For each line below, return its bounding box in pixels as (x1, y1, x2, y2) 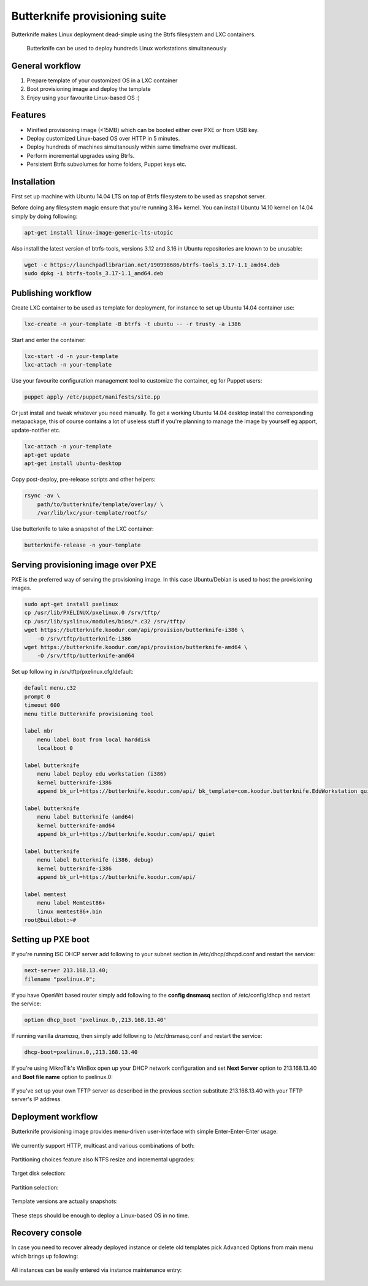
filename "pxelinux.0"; (24, 975, 96, 983)
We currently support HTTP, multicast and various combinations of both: (11, 1142, 195, 1149)
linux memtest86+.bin (37, 908, 102, 915)
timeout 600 (24, 702, 61, 709)
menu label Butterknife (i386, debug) (37, 857, 154, 863)
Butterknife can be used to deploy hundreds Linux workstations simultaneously (26, 44, 227, 52)
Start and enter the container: (11, 336, 86, 343)
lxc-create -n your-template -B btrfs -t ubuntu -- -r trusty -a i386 (24, 320, 242, 327)
